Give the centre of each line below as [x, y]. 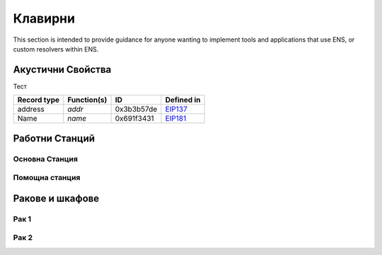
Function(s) [87, 100]
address [31, 109]
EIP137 [176, 109]
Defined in [183, 100]
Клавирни [44, 18]
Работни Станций [54, 138]
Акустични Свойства [62, 70]
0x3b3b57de [136, 109]
